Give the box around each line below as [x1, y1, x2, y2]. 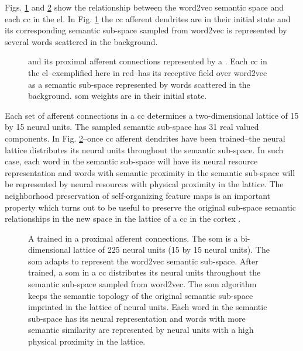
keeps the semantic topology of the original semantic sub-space [28, 289, 253, 301]
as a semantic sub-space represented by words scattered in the [28, 78, 250, 90]
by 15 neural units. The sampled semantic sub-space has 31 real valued [5, 121, 259, 133]
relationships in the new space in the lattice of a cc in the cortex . [5, 212, 241, 225]
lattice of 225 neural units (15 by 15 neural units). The [73, 243, 270, 256]
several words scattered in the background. [5, 35, 158, 47]
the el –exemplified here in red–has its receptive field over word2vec [28, 66, 267, 78]
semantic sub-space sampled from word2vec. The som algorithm [28, 278, 257, 290]
